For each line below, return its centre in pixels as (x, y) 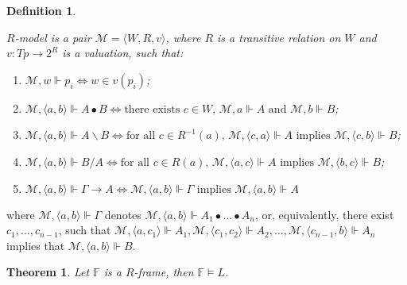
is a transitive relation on (279, 37)
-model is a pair (53, 37)
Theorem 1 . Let (48, 272)
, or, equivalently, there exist (324, 214)
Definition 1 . (41, 10)
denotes (123, 214)
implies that (36, 245)
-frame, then (164, 272)
